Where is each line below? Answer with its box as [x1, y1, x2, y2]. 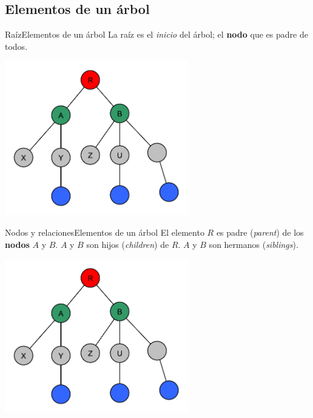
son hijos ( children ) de [86, 238, 169, 250]
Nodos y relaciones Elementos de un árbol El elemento [5, 226, 204, 239]
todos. [5, 39, 28, 52]
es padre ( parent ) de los [216, 226, 304, 239]
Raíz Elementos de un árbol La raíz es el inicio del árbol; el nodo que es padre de [5, 28, 308, 41]
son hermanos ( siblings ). [209, 238, 298, 250]
